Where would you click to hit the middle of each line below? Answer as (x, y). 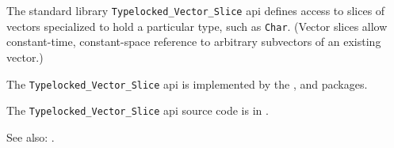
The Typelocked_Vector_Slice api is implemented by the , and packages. (187, 83)
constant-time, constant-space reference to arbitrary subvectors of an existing (194, 42)
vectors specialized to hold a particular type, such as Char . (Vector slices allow (197, 26)
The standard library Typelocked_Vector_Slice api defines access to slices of (196, 10)
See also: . (31, 137)
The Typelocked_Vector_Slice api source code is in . (138, 110)
